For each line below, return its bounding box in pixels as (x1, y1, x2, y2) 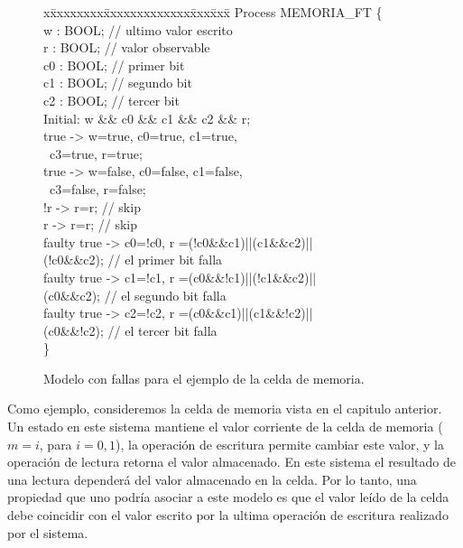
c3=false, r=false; (49, 179, 146, 198)
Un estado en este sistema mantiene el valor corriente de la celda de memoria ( (7, 417, 443, 436)
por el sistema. (7, 523, 88, 542)
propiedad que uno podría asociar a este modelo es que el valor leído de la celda (7, 488, 449, 506)
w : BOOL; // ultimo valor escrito (43, 20, 233, 39)
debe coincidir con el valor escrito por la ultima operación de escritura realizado (7, 506, 449, 525)
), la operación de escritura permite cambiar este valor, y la (116, 434, 445, 453)
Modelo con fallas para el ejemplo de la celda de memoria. (43, 368, 365, 387)
